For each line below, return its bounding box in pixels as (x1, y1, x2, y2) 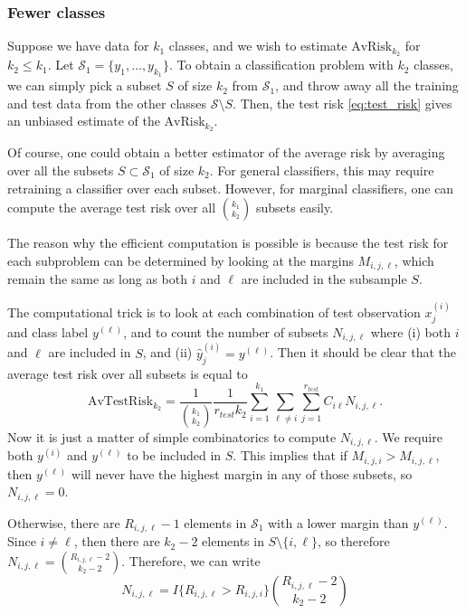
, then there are (73, 532, 160, 551)
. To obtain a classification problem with (168, 55, 394, 74)
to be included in (127, 446, 222, 465)
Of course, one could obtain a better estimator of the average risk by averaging (7, 143, 445, 162)
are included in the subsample (241, 269, 407, 288)
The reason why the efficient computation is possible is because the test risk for (7, 233, 449, 252)
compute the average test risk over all (7, 198, 216, 217)
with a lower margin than (268, 513, 409, 532)
